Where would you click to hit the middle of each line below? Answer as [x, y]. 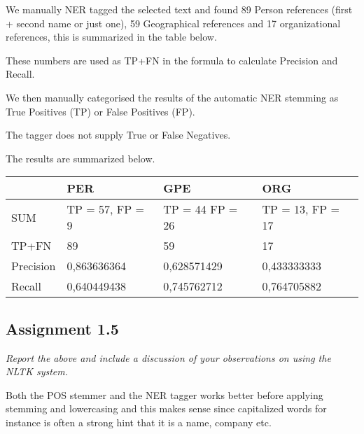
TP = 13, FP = [301, 209]
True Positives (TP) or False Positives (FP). [100, 111]
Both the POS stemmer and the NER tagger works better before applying [164, 394]
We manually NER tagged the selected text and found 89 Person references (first [179, 9]
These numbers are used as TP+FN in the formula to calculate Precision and [172, 60]
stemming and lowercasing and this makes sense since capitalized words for [166, 408]
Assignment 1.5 [62, 328]
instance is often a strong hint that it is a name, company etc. [139, 422]
